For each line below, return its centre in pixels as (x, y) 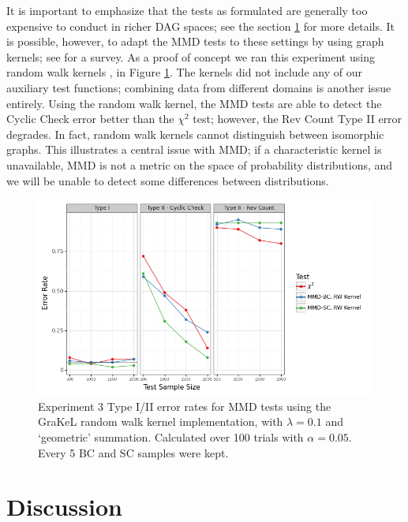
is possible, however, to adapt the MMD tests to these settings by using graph (195, 41)
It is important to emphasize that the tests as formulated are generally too (187, 10)
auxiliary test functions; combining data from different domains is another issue (199, 87)
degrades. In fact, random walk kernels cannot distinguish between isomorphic (195, 134)
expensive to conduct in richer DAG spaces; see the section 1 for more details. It (201, 26)
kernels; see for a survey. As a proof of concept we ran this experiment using (191, 56)
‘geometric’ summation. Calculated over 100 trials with (171, 437)
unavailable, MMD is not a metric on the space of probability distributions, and (200, 164)
